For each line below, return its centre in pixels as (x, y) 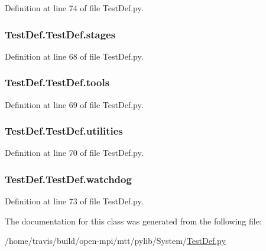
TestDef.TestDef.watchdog (68, 179)
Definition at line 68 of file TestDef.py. (74, 56)
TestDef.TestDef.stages (60, 34)
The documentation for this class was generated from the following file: (133, 221)
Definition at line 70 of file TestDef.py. (74, 153)
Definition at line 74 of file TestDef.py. (74, 8)
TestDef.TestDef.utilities (64, 131)
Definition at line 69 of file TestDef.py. (74, 104)
